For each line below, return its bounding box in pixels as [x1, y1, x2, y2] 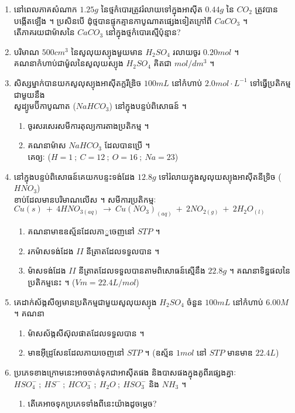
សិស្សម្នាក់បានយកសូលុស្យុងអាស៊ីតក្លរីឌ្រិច [13, 76, 142, 88]
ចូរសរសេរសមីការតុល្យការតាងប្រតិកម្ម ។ [28, 119, 149, 131]
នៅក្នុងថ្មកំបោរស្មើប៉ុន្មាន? [105, 26, 181, 38]
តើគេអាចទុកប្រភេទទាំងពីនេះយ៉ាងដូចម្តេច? [28, 397, 157, 409]
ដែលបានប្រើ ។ [104, 139, 150, 151]
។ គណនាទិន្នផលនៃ [229, 264, 290, 277]
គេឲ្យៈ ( [28, 150, 51, 162]
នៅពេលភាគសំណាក [13, 3, 77, 15]
